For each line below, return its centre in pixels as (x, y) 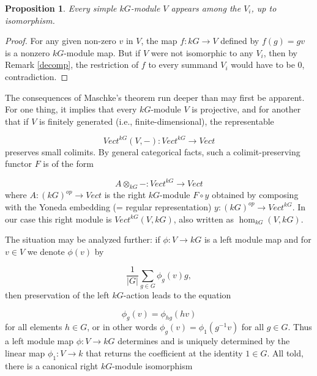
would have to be (263, 65)
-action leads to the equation (177, 295)
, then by (280, 52)
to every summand (183, 65)
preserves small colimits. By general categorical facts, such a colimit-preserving (153, 151)
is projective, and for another (246, 109)
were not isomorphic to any (202, 52)
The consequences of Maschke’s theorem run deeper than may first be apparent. (155, 97)
